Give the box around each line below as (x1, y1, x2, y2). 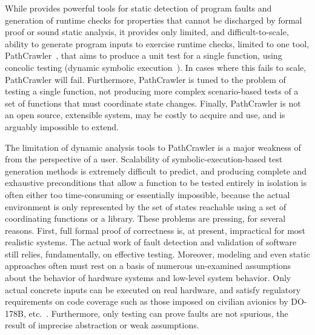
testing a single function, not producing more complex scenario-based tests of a (5, 85, 299, 98)
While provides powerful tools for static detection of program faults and (5, 2, 272, 14)
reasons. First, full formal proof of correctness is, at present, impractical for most (5, 224, 305, 236)
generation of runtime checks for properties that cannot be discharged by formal (5, 13, 302, 26)
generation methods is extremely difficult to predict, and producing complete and (5, 164, 307, 177)
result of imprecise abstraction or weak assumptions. (5, 319, 199, 331)
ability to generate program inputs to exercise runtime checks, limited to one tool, (5, 37, 310, 50)
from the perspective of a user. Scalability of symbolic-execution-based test (5, 153, 283, 165)
